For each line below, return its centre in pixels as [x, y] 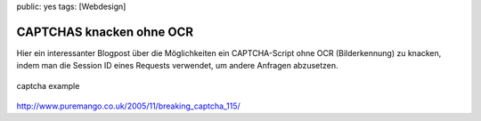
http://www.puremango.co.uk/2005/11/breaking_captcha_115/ [128, 106]
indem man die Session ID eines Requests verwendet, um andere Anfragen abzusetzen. [177, 66]
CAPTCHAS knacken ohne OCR [105, 32]
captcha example [48, 85]
